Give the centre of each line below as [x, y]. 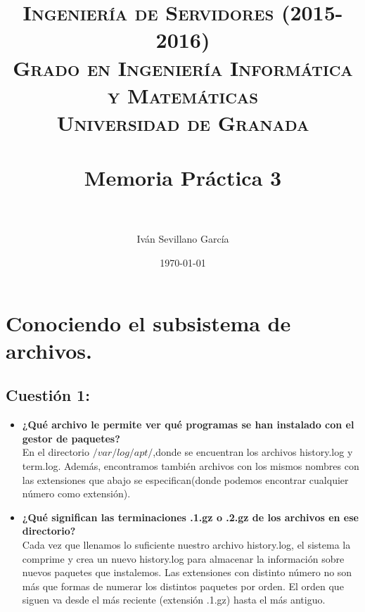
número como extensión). [76, 493]
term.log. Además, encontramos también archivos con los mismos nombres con [191, 465]
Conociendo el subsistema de [148, 323]
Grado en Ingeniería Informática [183, 67]
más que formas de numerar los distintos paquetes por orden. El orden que [183, 586]
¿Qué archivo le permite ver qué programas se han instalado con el [188, 425]
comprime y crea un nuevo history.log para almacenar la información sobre [183, 558]
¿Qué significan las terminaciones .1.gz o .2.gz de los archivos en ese [190, 517]
